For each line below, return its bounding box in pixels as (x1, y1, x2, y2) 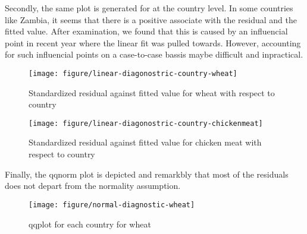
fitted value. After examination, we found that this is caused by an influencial (5, 25, 288, 37)
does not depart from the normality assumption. (5, 179, 181, 192)
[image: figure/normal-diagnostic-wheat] (29, 200, 195, 209)
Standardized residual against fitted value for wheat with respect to (29, 86, 275, 99)
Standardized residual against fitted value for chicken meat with (29, 136, 262, 148)
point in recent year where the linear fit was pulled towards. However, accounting (5, 36, 301, 49)
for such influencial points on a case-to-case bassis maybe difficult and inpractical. (5, 48, 303, 61)
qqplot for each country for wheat (29, 217, 151, 230)
